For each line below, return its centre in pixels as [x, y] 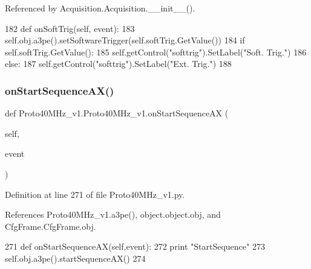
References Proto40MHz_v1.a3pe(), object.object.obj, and [113, 214]
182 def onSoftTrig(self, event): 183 [70, 28]
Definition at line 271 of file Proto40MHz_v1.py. [95, 194]
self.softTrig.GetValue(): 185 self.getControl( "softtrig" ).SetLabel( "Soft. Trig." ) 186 [156, 52]
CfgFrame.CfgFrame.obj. [51, 226]
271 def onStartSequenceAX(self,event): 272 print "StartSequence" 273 [135, 246]
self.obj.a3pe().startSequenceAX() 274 [75, 258]
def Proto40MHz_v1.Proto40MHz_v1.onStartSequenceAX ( [117, 113]
